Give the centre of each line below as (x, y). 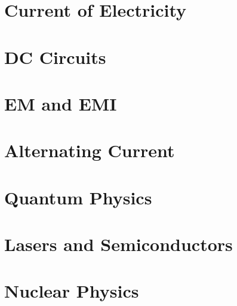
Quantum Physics (78, 197)
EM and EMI (61, 103)
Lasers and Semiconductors (119, 244)
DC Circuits (55, 56)
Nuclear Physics (72, 291)
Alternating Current (90, 150)
